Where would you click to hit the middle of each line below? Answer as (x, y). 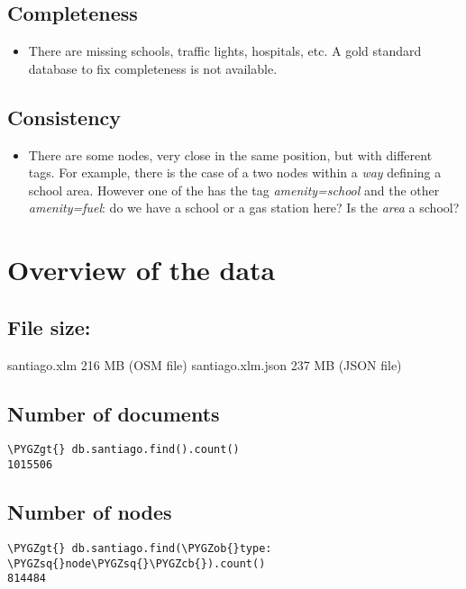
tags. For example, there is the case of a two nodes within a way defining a (235, 172)
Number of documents (114, 413)
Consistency (64, 117)
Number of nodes (90, 512)
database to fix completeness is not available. (153, 68)
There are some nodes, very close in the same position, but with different (230, 154)
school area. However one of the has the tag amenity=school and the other (234, 190)
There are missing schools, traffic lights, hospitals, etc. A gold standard (225, 51)
